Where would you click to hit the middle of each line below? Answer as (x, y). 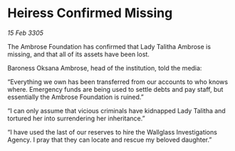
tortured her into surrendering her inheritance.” (76, 118)
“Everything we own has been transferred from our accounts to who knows (118, 82)
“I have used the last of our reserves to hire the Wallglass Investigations (112, 132)
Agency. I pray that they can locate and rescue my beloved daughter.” (110, 140)
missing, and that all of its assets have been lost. (78, 54)
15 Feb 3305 (26, 33)
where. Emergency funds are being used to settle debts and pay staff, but (115, 89)
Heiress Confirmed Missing (90, 13)
